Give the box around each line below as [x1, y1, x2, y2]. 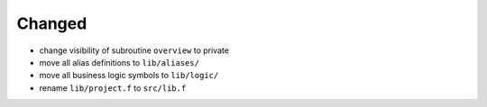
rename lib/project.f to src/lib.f [39, 82, 187, 94]
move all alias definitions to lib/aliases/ [39, 57, 200, 67]
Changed [16, 13, 87, 33]
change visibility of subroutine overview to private [39, 45, 230, 56]
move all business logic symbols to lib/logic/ [39, 70, 219, 81]
